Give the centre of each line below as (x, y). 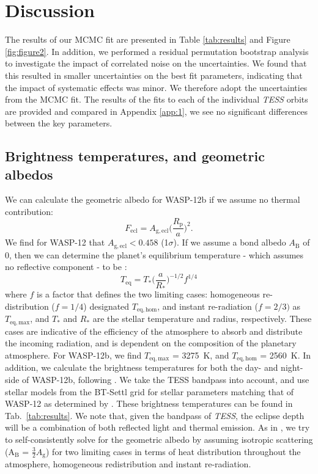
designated (109, 306)
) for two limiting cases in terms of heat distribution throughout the (173, 451)
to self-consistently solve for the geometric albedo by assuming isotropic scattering (159, 439)
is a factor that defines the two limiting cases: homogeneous (148, 294)
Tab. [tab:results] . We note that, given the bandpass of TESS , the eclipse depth (155, 415)
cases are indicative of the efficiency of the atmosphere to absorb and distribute (154, 331)
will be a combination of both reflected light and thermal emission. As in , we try (157, 427)
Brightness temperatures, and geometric (135, 156)
